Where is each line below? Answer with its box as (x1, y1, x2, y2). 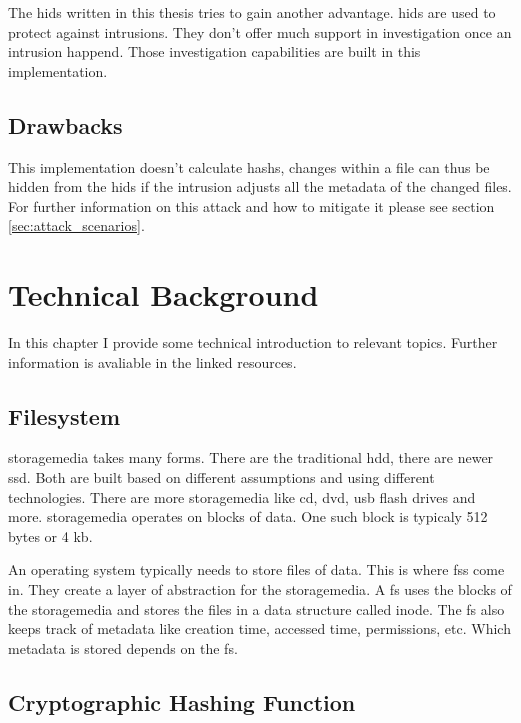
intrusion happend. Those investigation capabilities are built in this (8, 41, 421, 62)
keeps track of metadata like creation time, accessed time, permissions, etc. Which (8, 618, 511, 639)
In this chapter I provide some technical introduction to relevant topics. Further (8, 332, 498, 353)
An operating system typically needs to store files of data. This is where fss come (8, 559, 505, 580)
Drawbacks (8, 109, 123, 140)
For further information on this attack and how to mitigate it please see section (8, 195, 495, 216)
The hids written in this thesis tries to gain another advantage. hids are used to (8, 2, 496, 22)
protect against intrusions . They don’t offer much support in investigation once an (8, 21, 512, 42)
